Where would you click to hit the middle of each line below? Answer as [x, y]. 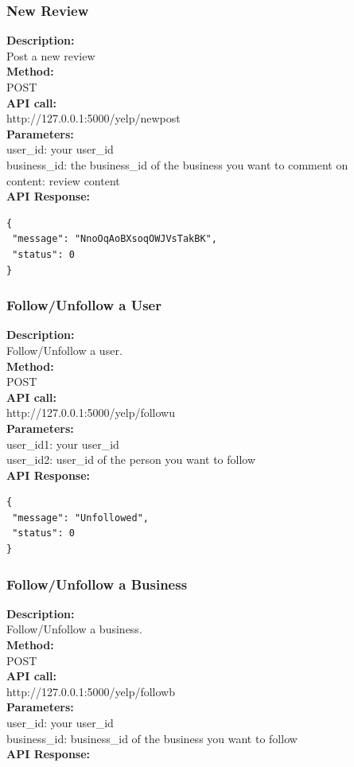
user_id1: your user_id [63, 444]
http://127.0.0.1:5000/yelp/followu [91, 413]
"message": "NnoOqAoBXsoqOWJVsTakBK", [115, 239]
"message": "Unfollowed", [80, 518]
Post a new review [51, 55]
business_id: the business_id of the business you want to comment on [177, 164]
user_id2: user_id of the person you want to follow [131, 459]
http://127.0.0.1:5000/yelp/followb [91, 691]
